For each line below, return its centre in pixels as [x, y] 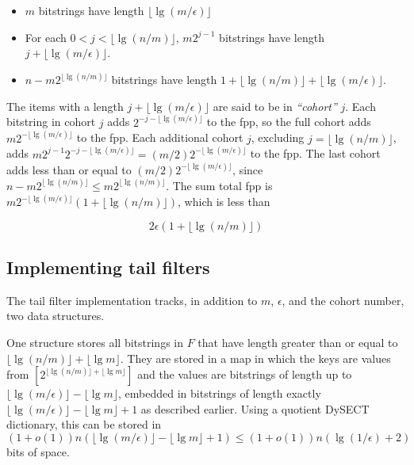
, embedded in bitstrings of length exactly [220, 393]
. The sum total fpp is [219, 185]
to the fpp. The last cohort [315, 153]
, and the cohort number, [343, 300]
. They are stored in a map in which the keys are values [255, 358]
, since [248, 169]
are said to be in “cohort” [275, 106]
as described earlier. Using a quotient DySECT [255, 408]
